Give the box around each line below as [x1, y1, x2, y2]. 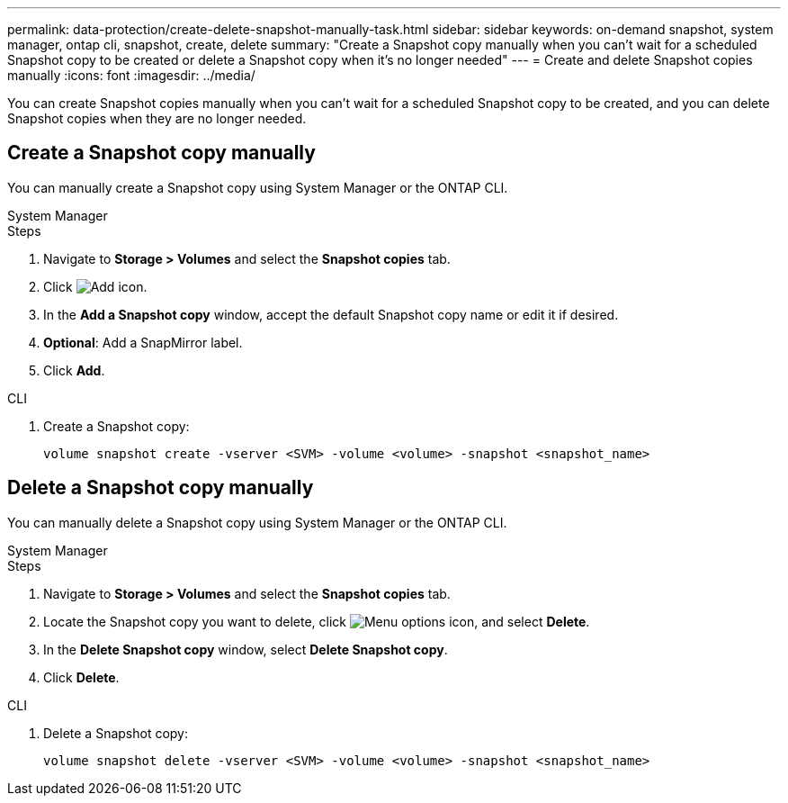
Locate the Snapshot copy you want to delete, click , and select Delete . [43, 613, 590, 629]
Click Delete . [43, 669, 120, 685]
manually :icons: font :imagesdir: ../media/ [7, 68, 255, 83]
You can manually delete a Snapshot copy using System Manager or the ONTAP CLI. [7, 514, 507, 530]
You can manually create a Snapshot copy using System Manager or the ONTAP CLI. [7, 179, 508, 195]
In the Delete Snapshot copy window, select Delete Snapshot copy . [43, 641, 448, 657]
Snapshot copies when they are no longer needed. [7, 111, 307, 126]
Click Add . [43, 362, 105, 378]
